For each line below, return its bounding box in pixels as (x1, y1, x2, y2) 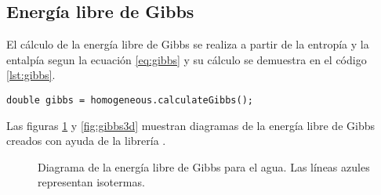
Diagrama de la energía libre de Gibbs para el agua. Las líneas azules (38, 158, 370, 175)
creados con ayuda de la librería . (6, 132, 166, 149)
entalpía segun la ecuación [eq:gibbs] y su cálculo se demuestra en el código (6, 51, 367, 67)
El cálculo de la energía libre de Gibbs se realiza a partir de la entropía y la (6, 36, 369, 52)
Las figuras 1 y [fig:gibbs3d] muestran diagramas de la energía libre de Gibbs (6, 117, 375, 133)
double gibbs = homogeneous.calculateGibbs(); (6, 94, 253, 106)
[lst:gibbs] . (6, 67, 56, 83)
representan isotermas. (38, 174, 145, 190)
